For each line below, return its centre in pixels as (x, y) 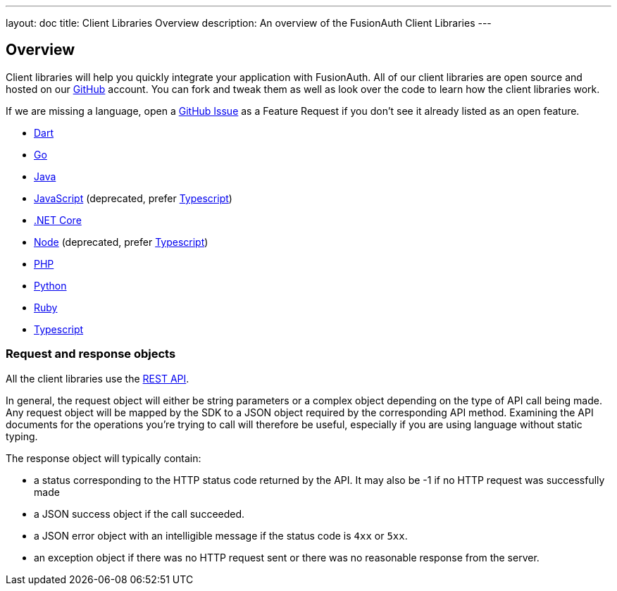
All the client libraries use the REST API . (98, 378)
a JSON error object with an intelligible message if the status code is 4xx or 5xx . (221, 535)
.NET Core (58, 220)
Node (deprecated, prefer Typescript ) (121, 242)
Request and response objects (91, 354)
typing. (22, 436)
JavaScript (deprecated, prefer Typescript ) (133, 198)
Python (50, 285)
